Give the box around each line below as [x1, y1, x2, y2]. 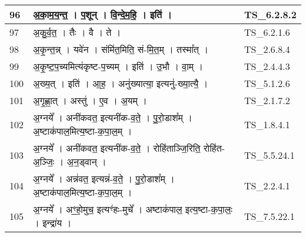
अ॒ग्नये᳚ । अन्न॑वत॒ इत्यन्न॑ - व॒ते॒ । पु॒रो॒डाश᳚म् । [33, 172, 175, 185]
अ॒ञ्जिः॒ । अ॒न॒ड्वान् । [33, 155, 107, 168]
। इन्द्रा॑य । [33, 216, 72, 229]
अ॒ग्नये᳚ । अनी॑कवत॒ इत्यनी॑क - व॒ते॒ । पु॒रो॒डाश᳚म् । [33, 111, 192, 124]
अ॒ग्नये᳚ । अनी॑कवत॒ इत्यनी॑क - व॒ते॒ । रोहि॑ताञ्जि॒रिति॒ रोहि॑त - [33, 141, 225, 155]
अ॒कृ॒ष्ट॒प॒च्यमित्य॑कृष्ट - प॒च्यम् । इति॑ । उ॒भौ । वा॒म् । [33, 59, 204, 73]
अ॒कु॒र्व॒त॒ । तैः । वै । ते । [33, 25, 121, 39]
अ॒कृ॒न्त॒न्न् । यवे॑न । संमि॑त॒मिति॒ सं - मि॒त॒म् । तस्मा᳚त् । [33, 42, 208, 56]
